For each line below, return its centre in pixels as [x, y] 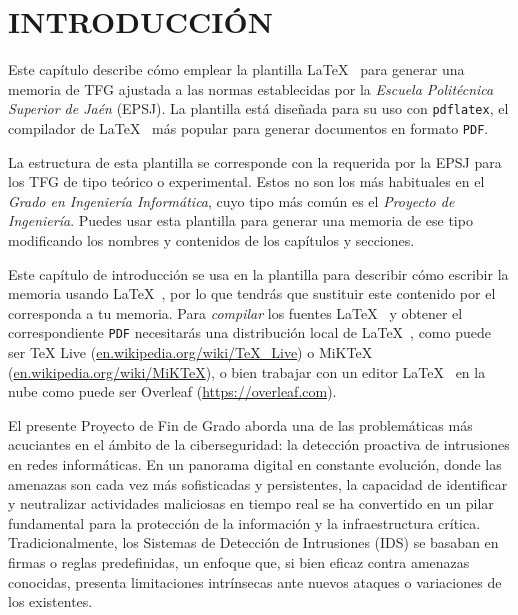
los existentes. [50, 601]
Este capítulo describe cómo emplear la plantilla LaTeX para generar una [236, 69]
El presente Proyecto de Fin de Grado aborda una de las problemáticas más [240, 424]
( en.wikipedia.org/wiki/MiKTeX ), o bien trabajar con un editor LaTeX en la [247, 371]
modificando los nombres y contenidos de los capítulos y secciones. [211, 240]
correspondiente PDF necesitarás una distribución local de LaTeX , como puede [249, 332]
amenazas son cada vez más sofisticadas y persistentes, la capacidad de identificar [258, 483]
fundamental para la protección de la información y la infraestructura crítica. [244, 522]
